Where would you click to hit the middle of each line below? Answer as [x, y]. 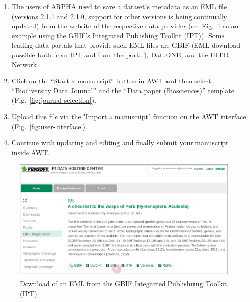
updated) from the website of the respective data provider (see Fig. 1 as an [125, 26]
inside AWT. [30, 152]
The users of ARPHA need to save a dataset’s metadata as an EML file [119, 6]
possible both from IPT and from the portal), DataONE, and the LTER [120, 54]
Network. [25, 64]
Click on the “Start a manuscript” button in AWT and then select [111, 81]
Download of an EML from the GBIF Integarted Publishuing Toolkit [124, 284]
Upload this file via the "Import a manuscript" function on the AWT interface [129, 116]
